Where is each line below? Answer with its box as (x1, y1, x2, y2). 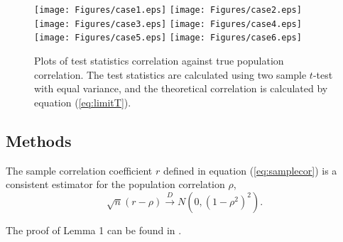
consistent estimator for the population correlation (6, 177, 225, 192)
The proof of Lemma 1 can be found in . (6, 222, 182, 237)
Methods (6, 129, 72, 151)
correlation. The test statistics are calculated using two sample (34, 67, 307, 82)
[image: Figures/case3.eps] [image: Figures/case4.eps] (34, 18, 302, 29)
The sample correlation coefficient (6, 163, 153, 177)
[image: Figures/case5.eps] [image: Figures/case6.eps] (34, 33, 302, 43)
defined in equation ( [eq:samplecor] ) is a (163, 163, 337, 177)
